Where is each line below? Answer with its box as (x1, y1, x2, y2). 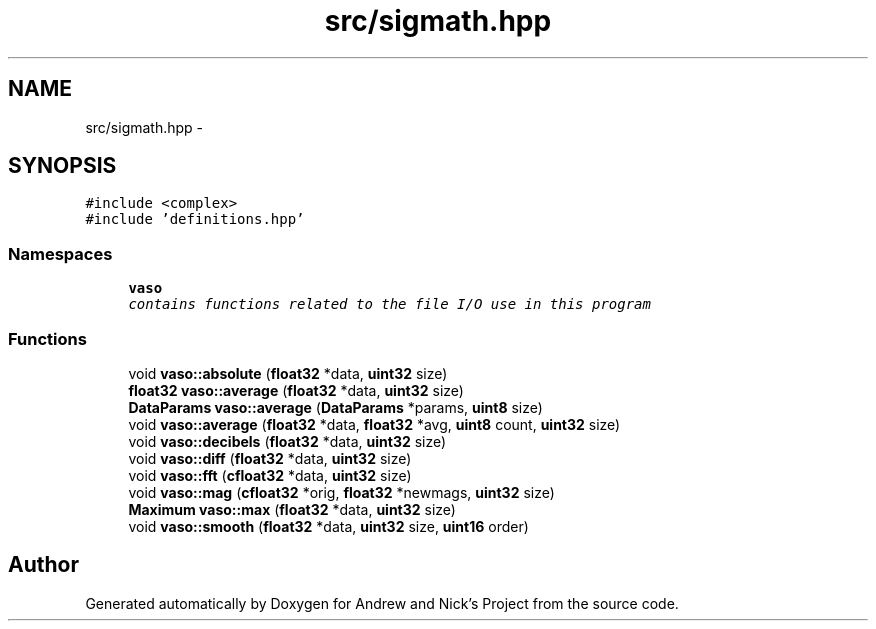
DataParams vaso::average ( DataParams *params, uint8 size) (128, 398, 543, 416)
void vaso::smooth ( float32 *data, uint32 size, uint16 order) (128, 517, 529, 535)
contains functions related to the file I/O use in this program (128, 296, 651, 313)
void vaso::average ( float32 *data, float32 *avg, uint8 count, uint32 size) (128, 415, 621, 433)
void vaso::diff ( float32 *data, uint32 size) (128, 449, 412, 467)
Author (8, 552, 79, 578)
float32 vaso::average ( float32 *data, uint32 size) (128, 381, 464, 399)
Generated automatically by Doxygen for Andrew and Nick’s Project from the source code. (85, 594, 679, 612)
